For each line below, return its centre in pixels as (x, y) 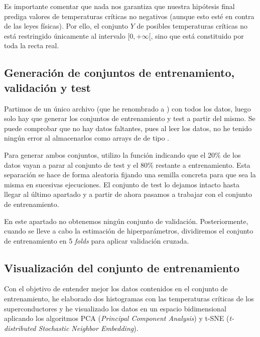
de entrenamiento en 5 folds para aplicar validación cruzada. (97, 240)
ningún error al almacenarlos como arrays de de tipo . (87, 138)
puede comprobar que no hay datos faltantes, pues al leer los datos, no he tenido (128, 128)
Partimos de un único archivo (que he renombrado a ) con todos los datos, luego (127, 108)
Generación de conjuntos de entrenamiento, (119, 73)
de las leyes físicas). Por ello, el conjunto (66, 26)
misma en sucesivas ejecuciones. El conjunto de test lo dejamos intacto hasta (122, 184)
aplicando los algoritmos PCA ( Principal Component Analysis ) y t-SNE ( (117, 318)
